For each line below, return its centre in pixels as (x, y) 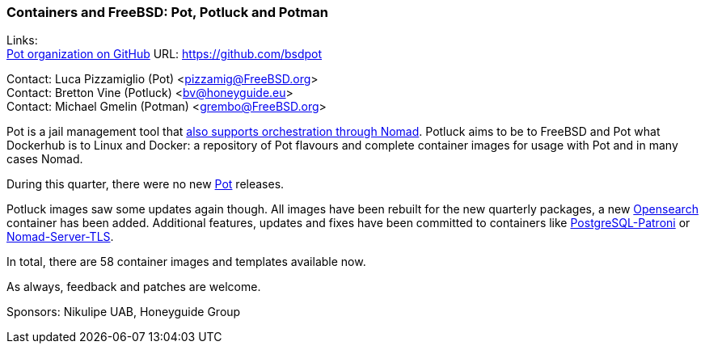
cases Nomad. (45, 159)
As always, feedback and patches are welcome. (134, 287)
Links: (22, 40)
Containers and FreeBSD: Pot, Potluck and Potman (167, 12)
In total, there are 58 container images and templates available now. (186, 262)
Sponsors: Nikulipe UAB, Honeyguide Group (124, 312)
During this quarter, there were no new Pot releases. (146, 184)
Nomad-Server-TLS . (60, 237)
